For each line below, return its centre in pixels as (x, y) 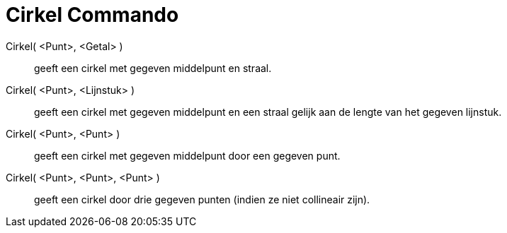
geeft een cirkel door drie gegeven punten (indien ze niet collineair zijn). (202, 199)
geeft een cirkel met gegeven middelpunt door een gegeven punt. (187, 155)
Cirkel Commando (92, 15)
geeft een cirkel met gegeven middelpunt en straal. (153, 68)
